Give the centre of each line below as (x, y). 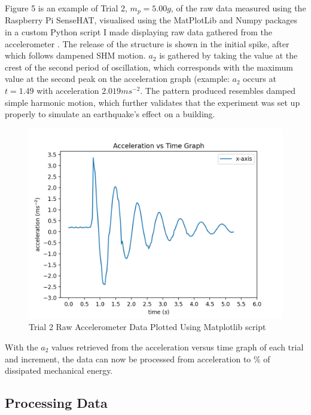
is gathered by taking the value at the (228, 55)
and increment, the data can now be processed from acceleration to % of (138, 358)
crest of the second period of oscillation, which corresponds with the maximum (149, 67)
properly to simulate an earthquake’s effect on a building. (110, 114)
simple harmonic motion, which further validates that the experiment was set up (153, 102)
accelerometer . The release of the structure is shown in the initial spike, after (147, 43)
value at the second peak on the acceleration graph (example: (117, 79)
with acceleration (68, 91)
